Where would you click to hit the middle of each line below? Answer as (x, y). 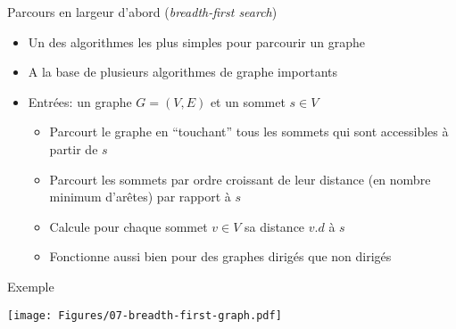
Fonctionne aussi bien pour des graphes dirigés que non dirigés (220, 256)
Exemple (31, 286)
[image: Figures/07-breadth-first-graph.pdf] (145, 315)
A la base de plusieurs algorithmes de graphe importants (183, 72)
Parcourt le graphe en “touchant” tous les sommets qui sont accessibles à (249, 132)
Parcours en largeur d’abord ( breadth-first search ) (142, 12)
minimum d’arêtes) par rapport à (140, 197)
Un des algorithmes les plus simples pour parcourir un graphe (196, 41)
